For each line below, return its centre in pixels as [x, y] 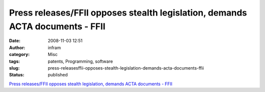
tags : [14, 61]
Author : [17, 47]
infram [54, 47]
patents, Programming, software [80, 61]
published [58, 75]
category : [19, 55]
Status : [17, 75]
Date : [15, 41]
